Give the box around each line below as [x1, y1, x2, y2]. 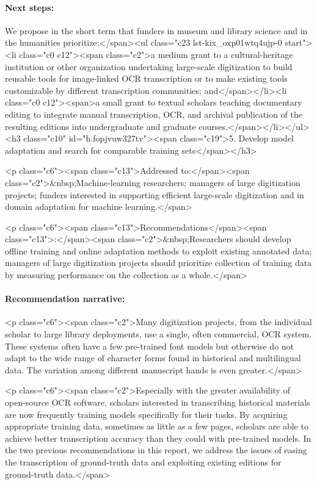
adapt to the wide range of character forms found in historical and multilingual [5, 351, 301, 364]
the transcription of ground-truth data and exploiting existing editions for [5, 456, 282, 468]
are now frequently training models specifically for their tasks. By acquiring [5, 408, 288, 420]
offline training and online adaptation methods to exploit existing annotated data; [5, 244, 312, 257]
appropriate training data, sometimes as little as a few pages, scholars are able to [5, 420, 308, 433]
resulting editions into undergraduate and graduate [5, 120, 196, 132]
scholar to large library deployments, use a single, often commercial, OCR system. [5, 328, 312, 340]
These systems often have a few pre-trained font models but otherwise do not [5, 339, 294, 352]
